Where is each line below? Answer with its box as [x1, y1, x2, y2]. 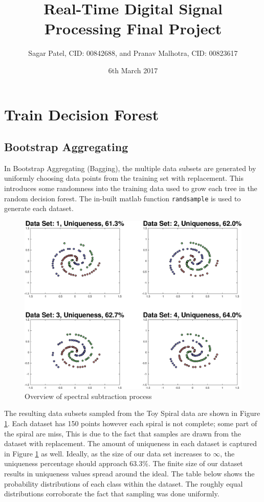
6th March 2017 [108, 65, 158, 75]
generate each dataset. [4, 203, 74, 214]
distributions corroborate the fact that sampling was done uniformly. [4, 488, 219, 499]
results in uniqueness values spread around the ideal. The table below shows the [4, 468, 255, 479]
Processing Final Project [44, 18, 222, 39]
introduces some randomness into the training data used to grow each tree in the [4, 183, 257, 194]
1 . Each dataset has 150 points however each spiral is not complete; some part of [4, 418, 257, 429]
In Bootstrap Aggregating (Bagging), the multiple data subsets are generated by [4, 162, 256, 173]
